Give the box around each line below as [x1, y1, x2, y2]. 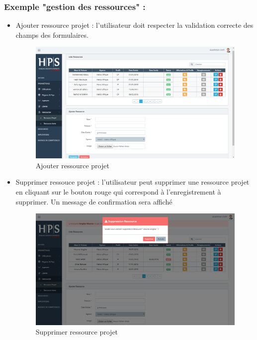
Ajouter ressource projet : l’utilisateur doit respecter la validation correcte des [15, 20, 254, 30]
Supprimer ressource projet [35, 327, 118, 337]
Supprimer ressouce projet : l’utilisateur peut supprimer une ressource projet [15, 177, 250, 187]
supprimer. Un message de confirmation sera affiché [15, 196, 172, 206]
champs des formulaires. [15, 29, 88, 40]
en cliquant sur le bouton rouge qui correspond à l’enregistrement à [15, 186, 221, 197]
